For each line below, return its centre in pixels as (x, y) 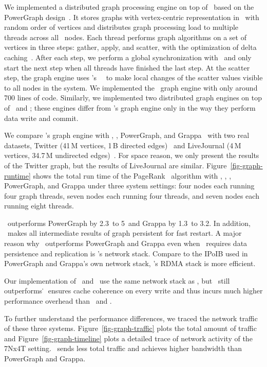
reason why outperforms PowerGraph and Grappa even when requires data (126, 243)
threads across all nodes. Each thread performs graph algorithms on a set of (125, 37)
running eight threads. (39, 206)
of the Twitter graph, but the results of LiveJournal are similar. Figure (116, 165)
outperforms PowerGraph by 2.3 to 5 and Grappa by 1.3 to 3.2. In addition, (129, 223)
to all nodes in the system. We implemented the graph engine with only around (131, 87)
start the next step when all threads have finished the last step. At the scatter (127, 67)
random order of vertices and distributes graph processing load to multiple (121, 27)
